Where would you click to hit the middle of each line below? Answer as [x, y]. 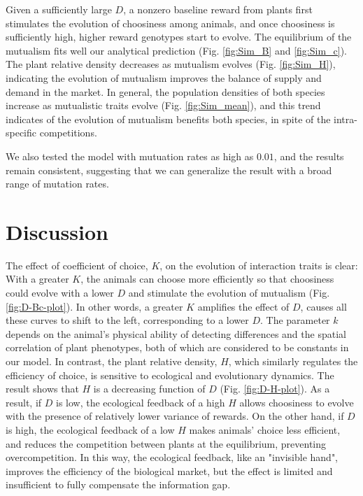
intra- [346, 119]
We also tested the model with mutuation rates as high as [130, 156]
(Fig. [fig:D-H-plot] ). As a [275, 389]
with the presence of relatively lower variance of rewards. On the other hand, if [175, 416]
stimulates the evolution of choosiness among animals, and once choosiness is [170, 23]
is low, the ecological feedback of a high [140, 402]
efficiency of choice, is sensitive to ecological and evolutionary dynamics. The [170, 375]
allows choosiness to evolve [297, 402]
